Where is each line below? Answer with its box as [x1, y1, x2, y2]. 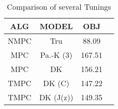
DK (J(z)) [39, 91, 74, 103]
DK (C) [43, 77, 70, 89]
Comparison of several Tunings [7, 1, 111, 12]
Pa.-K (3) [40, 49, 73, 60]
